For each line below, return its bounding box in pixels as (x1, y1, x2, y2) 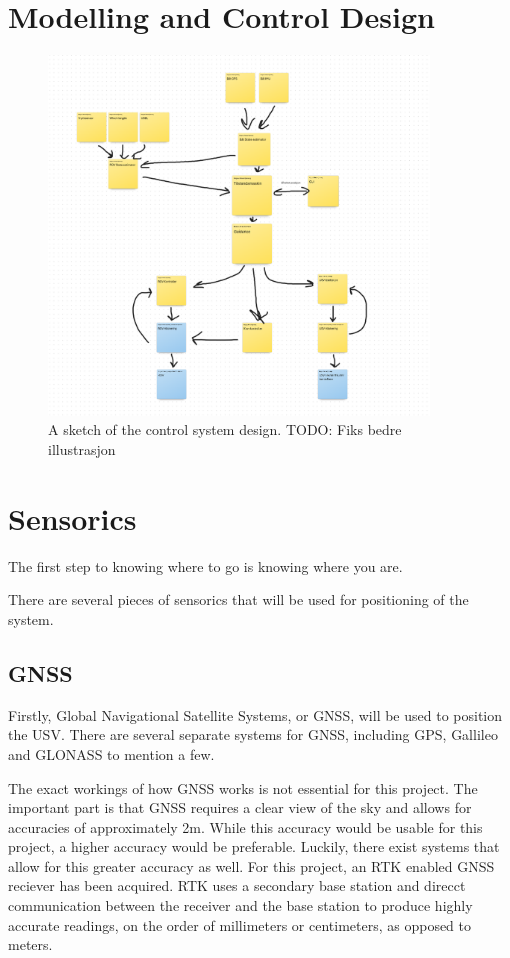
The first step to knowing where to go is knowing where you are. (8, 555, 403, 576)
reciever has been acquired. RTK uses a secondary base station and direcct (8, 875, 466, 896)
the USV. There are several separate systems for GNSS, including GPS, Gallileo (8, 724, 498, 745)
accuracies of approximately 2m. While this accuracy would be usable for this (8, 816, 483, 837)
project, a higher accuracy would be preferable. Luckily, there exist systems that (8, 836, 500, 857)
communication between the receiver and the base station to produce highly (8, 895, 473, 916)
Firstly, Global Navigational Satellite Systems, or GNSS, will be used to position (8, 704, 503, 725)
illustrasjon (48, 439, 116, 460)
